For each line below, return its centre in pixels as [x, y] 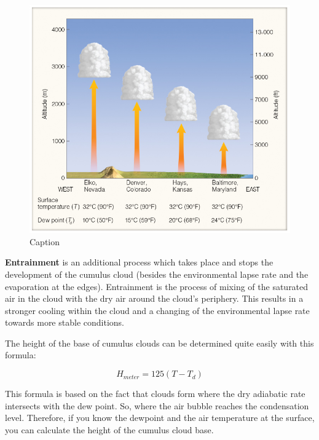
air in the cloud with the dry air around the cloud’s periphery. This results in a [154, 298]
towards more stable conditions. [65, 322]
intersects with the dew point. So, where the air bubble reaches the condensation [157, 405]
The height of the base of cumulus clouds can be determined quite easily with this [159, 343]
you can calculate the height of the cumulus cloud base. [109, 429]
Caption [45, 241]
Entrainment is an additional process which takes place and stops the [139, 262]
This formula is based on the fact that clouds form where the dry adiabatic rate [155, 394]
